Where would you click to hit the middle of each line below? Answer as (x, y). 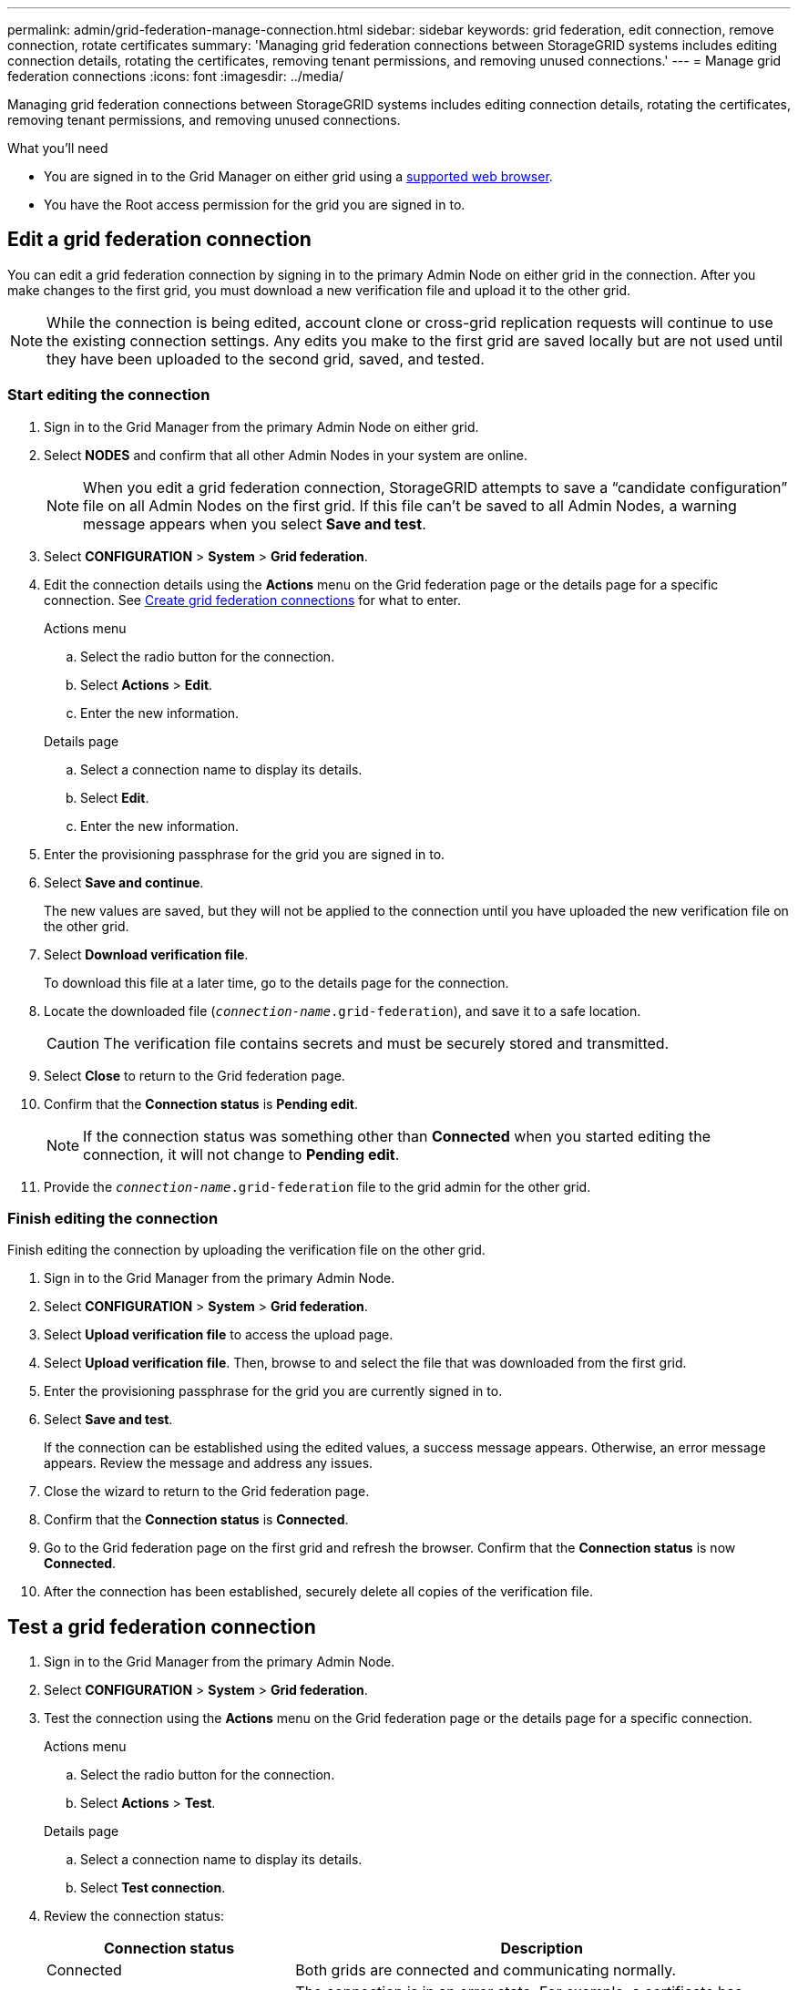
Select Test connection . (153, 1888)
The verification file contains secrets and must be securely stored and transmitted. (386, 1043)
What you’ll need (58, 148)
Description (542, 1949)
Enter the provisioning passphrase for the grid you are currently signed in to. (273, 1391)
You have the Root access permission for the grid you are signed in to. (255, 205)
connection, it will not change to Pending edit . (241, 1154)
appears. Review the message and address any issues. (209, 1463)
